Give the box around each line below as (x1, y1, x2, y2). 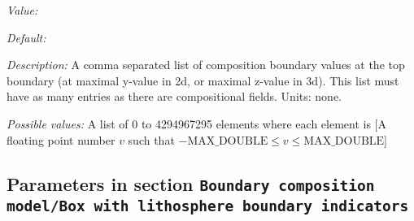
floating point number (7, 131, 115, 148)
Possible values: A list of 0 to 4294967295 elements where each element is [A (7, 115, 386, 132)
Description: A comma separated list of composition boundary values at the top (7, 56, 405, 73)
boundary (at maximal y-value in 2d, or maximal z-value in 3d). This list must (7, 71, 399, 89)
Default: (7, 28, 46, 45)
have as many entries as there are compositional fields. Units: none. (7, 88, 342, 105)
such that (128, 131, 175, 148)
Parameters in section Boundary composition (7, 171, 375, 196)
